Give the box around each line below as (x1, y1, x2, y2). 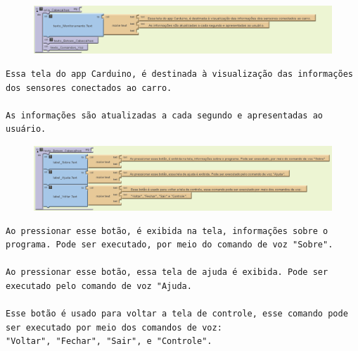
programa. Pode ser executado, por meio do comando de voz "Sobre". (6, 240, 333, 250)
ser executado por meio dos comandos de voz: (6, 322, 222, 333)
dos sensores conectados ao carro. (6, 82, 172, 93)
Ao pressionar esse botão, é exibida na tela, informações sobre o (6, 226, 328, 236)
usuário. (6, 124, 46, 135)
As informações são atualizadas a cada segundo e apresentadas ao (6, 110, 324, 121)
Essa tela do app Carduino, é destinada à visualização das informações (6, 69, 353, 80)
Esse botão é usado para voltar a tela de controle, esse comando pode (6, 309, 348, 319)
